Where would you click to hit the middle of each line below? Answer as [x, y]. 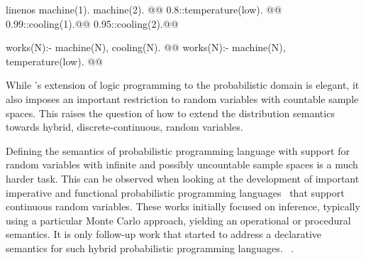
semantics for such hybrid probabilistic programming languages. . [150, 248]
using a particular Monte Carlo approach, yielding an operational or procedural [178, 220]
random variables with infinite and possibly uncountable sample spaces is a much [182, 164]
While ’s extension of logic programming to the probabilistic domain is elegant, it [183, 85]
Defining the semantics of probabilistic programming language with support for [178, 150]
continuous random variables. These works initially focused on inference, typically [183, 206]
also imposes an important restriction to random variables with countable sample [182, 98]
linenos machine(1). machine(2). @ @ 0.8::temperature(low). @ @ [144, 9]
